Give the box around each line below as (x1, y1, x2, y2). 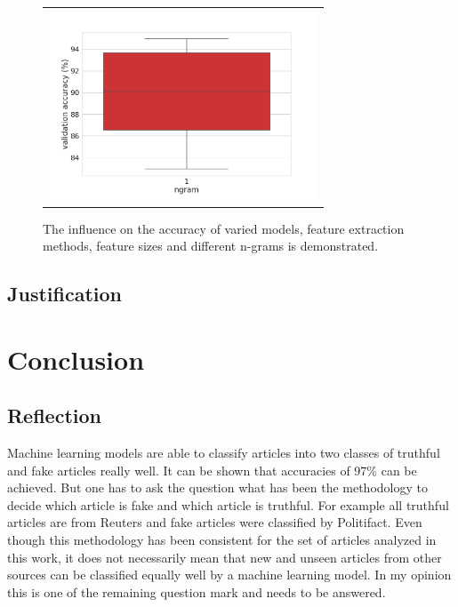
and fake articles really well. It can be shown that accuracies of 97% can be (7, 460, 417, 479)
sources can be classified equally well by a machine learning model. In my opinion (7, 565, 452, 584)
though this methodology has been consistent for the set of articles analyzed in (7, 531, 437, 549)
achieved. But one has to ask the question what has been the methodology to (7, 478, 428, 497)
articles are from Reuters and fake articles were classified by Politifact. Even (7, 513, 422, 531)
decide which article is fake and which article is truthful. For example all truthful (7, 495, 449, 514)
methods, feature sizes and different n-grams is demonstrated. (43, 236, 379, 255)
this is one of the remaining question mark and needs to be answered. (7, 582, 386, 601)
